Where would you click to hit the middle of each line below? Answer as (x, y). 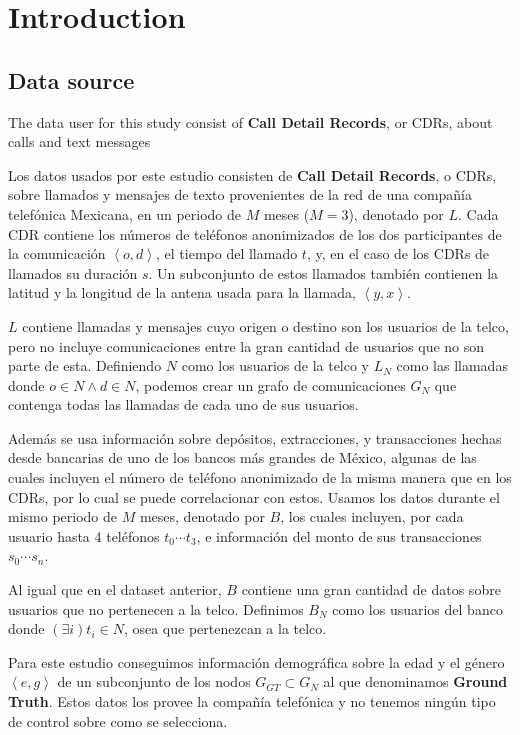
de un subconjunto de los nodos (154, 681)
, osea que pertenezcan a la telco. (225, 628)
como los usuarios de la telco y (275, 365)
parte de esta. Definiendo (85, 365)
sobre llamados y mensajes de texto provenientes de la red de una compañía (240, 194)
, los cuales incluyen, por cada (372, 516)
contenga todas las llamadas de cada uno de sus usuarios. (183, 404)
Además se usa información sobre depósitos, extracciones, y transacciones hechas (255, 437)
